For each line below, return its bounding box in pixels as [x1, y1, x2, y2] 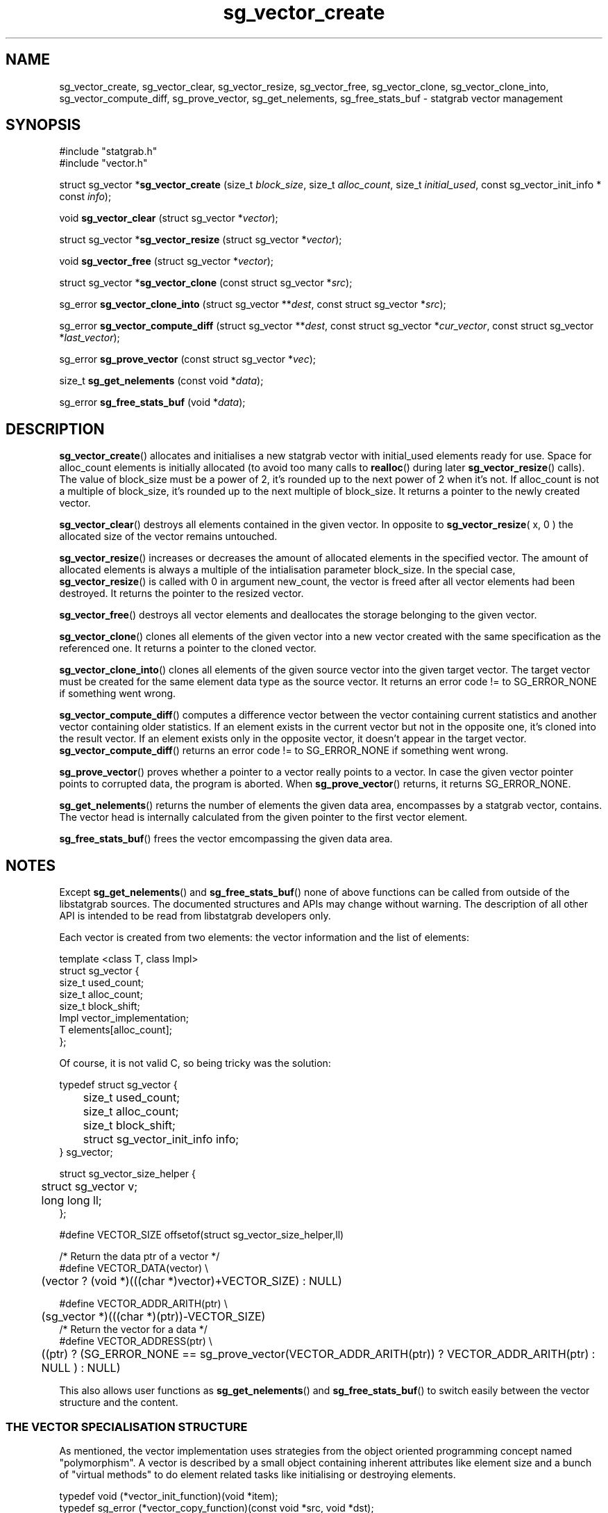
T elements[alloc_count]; [59, 1024, 172, 1036]
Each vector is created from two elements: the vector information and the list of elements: [59, 931, 469, 944]
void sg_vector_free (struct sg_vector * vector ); [59, 255, 274, 268]
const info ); [59, 190, 112, 203]
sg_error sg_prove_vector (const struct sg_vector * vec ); [59, 353, 316, 366]
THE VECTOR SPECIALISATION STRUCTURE [6, 1419, 248, 1434]
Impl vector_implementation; [59, 1012, 189, 1024]
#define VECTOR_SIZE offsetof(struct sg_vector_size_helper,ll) [59, 1229, 344, 1241]
